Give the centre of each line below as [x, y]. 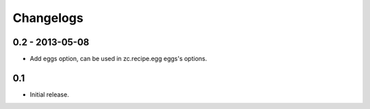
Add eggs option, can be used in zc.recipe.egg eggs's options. [119, 59]
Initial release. [49, 94]
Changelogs [48, 18]
